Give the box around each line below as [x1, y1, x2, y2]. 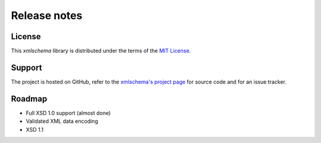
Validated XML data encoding [26, 117, 98, 125]
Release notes [11, 9, 83, 22]
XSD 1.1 [26, 126, 44, 133]
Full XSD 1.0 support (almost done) [26, 109, 111, 116]
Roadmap [11, 94, 48, 104]
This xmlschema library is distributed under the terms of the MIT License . [11, 47, 191, 55]
